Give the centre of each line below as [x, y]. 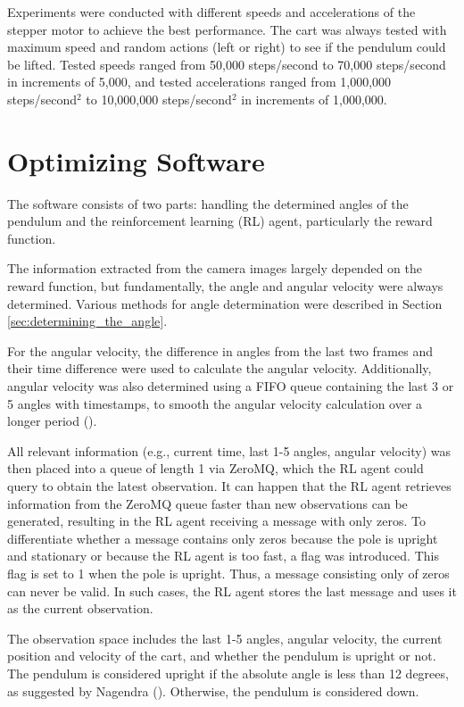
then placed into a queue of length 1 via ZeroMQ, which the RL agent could [215, 468]
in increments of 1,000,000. [314, 99]
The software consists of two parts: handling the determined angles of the [208, 203]
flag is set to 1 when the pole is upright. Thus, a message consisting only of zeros [228, 573]
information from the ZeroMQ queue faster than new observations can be [207, 503]
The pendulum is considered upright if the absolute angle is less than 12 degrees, [228, 673]
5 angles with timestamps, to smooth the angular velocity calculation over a [215, 403]
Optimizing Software [136, 160]
